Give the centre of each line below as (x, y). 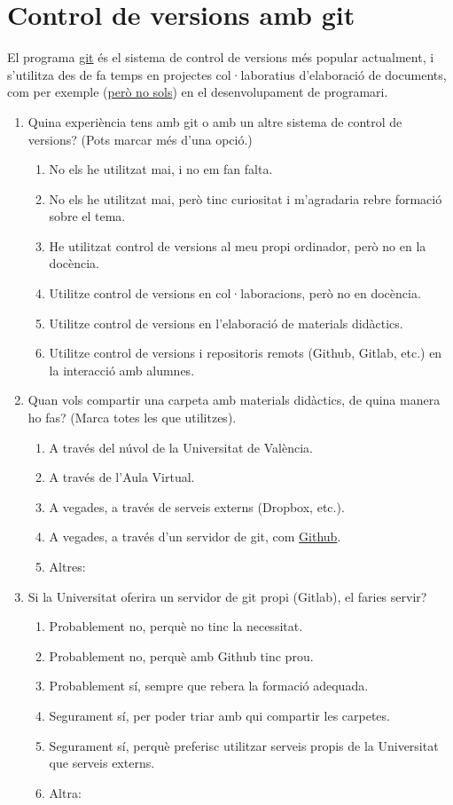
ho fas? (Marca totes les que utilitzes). (132, 418)
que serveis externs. (102, 763)
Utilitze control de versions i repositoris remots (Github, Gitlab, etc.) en (246, 353)
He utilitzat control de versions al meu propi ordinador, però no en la (238, 245)
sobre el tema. (87, 216)
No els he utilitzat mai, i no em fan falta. (161, 169)
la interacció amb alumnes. (122, 370)
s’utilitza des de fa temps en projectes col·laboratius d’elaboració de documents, (227, 74)
